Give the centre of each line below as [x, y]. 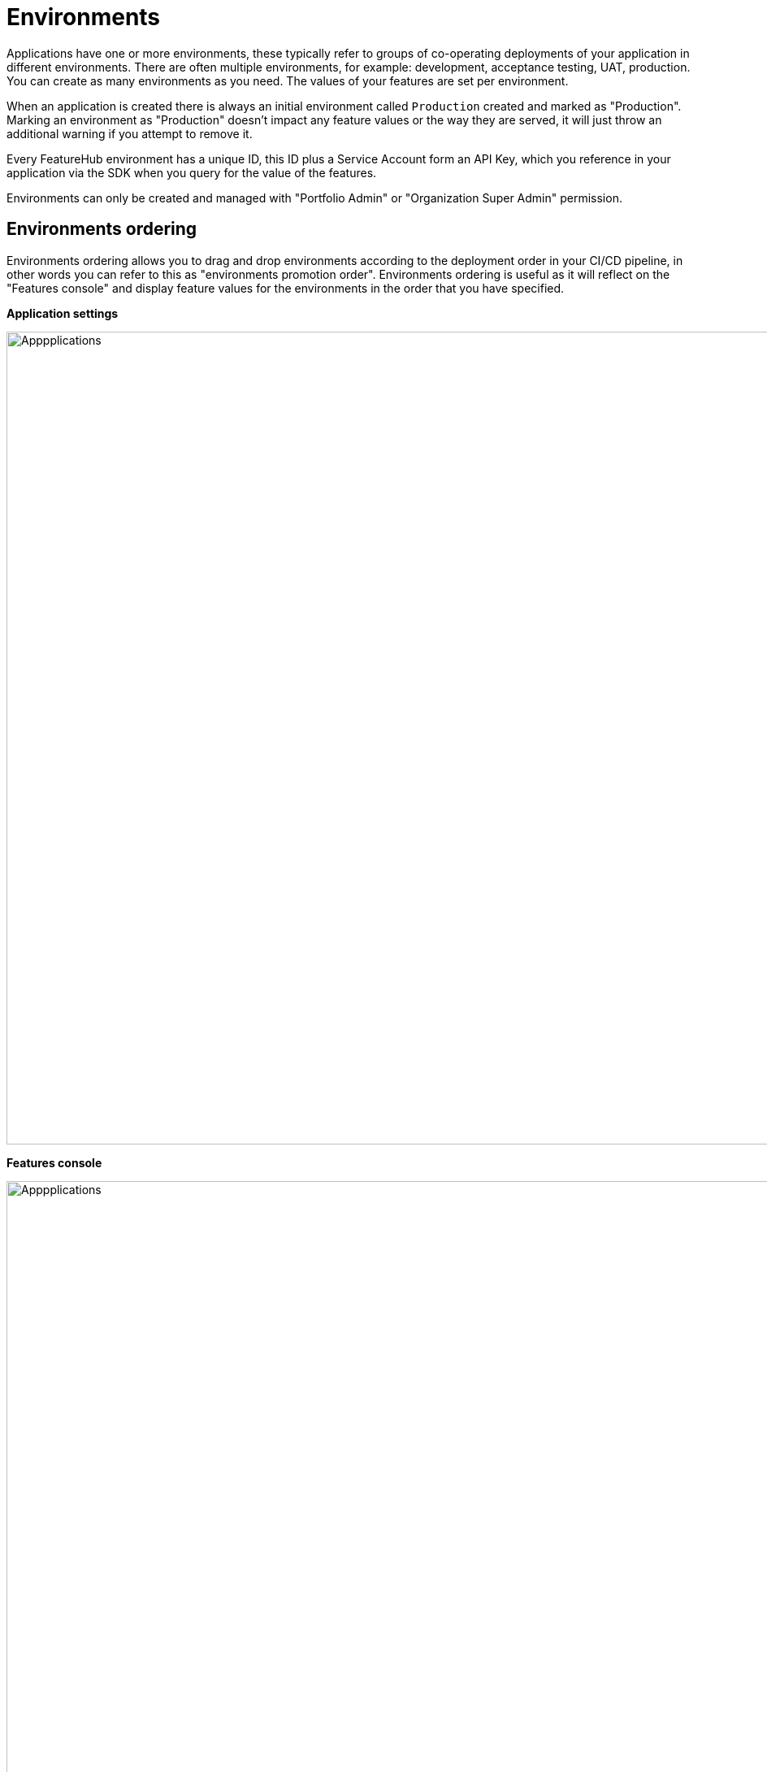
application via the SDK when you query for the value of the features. [192, 172]
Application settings [63, 313]
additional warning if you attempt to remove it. [130, 133]
